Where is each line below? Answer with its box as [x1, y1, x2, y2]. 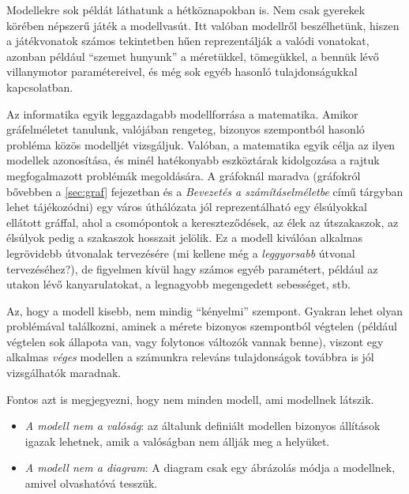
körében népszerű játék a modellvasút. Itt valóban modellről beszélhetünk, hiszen [6, 17, 400, 33]
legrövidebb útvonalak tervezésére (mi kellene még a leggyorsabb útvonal [6, 244, 355, 261]
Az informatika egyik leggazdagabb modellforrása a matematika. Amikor [6, 105, 358, 122]
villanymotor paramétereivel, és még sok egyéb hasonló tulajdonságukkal [6, 63, 358, 80]
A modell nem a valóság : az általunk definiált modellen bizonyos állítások [24, 417, 381, 434]
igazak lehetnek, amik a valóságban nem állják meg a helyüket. [24, 432, 330, 449]
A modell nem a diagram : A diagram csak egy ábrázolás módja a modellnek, [24, 459, 396, 476]
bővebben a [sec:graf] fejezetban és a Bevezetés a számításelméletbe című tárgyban [6, 183, 403, 199]
